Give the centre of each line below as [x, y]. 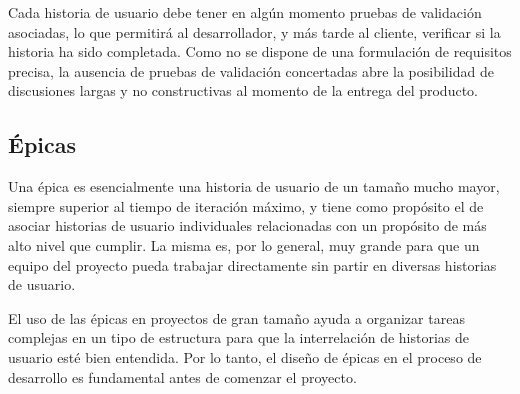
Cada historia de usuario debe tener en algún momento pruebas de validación [245, 12]
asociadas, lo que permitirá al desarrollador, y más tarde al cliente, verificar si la [254, 31]
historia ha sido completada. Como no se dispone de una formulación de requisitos [260, 51]
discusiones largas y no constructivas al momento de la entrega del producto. [243, 90]
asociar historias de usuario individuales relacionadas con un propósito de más [247, 225]
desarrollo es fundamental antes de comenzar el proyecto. [182, 376]
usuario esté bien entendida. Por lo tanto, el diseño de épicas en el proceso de [245, 356]
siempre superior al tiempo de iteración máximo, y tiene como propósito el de [246, 205]
